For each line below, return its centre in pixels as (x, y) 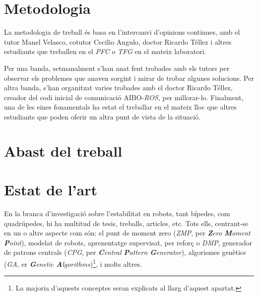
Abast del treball (63, 150)
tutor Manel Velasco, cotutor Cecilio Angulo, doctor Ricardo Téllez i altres (118, 41)
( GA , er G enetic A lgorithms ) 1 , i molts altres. (73, 263)
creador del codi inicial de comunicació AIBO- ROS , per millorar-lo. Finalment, (124, 97)
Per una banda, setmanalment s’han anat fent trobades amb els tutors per (117, 68)
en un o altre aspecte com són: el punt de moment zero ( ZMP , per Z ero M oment (127, 233)
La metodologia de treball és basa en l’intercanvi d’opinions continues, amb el (122, 32)
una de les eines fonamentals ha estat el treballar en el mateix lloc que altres (121, 107)
